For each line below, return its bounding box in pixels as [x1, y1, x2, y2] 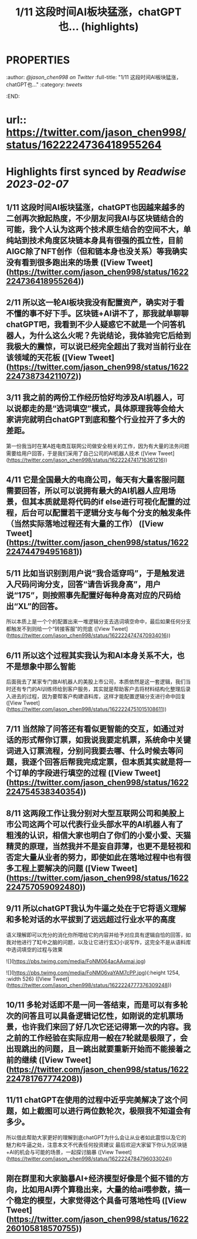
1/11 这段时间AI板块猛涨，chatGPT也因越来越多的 [6, 202, 185, 212]
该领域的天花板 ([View [6, 353, 87, 363]
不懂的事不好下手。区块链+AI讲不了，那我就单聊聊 [6, 309, 189, 319]
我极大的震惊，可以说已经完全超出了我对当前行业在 [6, 342, 191, 352]
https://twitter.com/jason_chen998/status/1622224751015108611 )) [8, 705, 167, 712]
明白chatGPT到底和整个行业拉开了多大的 [36, 415, 185, 425]
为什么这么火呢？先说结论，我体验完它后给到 [29, 331, 191, 341]
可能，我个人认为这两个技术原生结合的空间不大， [6, 224, 184, 234]
